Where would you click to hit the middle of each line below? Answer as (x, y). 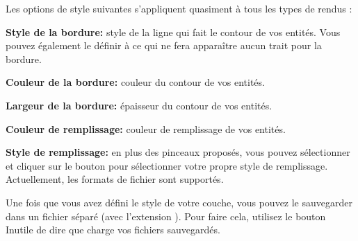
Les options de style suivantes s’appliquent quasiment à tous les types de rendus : (179, 8)
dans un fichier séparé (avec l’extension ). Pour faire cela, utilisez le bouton (166, 216)
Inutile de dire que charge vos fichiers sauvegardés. (113, 230)
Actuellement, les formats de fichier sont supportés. (115, 179)
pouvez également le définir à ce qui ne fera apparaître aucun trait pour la (164, 45)
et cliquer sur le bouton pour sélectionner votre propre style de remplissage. (167, 165)
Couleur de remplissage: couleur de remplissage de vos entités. (146, 128)
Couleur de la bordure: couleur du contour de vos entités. (135, 82)
